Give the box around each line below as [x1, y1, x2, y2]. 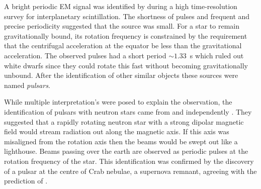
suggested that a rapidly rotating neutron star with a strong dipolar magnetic [4, 116, 244, 127]
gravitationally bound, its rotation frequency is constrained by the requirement [4, 30, 247, 41]
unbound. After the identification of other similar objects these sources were [4, 70, 238, 80]
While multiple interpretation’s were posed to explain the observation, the [4, 97, 232, 107]
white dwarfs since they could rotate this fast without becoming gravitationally [4, 60, 248, 70]
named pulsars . [4, 79, 50, 90]
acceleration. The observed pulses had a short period [4, 50, 166, 60]
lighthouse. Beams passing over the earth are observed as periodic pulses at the [4, 146, 248, 156]
